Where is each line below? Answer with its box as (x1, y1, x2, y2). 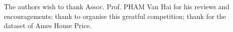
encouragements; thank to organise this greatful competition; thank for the (4, 11, 226, 21)
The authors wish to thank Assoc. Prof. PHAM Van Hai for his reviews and (4, 1, 230, 11)
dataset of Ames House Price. (4, 20, 92, 31)
